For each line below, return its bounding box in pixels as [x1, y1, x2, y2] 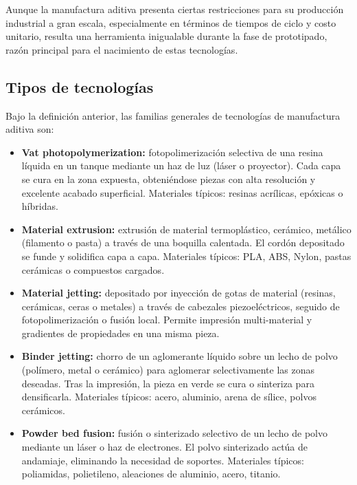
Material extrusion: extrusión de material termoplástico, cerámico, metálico [21, 222, 352, 236]
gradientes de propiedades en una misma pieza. [21, 325, 220, 340]
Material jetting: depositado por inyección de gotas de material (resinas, [21, 285, 336, 300]
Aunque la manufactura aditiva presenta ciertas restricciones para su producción [5, 2, 344, 16]
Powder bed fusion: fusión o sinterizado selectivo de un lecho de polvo [21, 426, 327, 440]
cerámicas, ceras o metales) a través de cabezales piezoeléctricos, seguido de [21, 299, 340, 313]
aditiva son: [5, 122, 54, 136]
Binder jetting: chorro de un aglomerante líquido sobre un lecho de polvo [21, 349, 338, 363]
